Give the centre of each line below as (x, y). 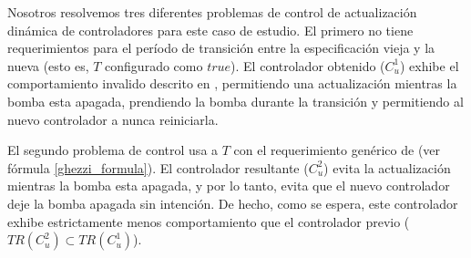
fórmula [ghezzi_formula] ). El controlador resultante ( (158, 167)
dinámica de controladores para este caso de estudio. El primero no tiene (210, 30)
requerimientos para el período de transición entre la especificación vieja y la (221, 48)
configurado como (154, 65)
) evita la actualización (387, 167)
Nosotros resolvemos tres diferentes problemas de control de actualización (212, 12)
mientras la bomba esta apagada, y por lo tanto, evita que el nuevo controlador (229, 186)
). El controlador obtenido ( (308, 65)
